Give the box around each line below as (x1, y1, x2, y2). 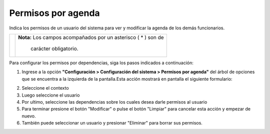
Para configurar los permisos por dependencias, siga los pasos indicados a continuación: (9, 60, 193, 66)
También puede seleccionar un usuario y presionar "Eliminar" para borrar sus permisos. (21, 120, 202, 126)
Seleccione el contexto (21, 85, 69, 91)
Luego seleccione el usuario (21, 92, 80, 98)
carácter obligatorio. (30, 45, 78, 52)
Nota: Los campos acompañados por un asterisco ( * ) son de (18, 34, 164, 41)
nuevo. (21, 113, 36, 119)
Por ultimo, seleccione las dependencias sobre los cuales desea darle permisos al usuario (21, 99, 207, 105)
